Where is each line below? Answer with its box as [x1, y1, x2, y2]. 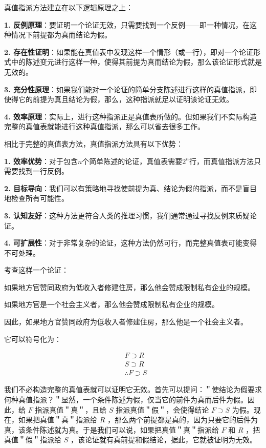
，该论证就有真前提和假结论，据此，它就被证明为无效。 [70, 434, 257, 445]
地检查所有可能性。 [4, 193, 69, 203]
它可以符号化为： [4, 333, 61, 344]
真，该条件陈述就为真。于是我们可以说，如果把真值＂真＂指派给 [4, 424, 219, 435]
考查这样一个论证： [4, 264, 69, 275]
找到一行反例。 [18, 166, 69, 176]
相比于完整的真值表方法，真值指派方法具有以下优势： [4, 138, 183, 149]
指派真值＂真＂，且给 [35, 404, 107, 415]
